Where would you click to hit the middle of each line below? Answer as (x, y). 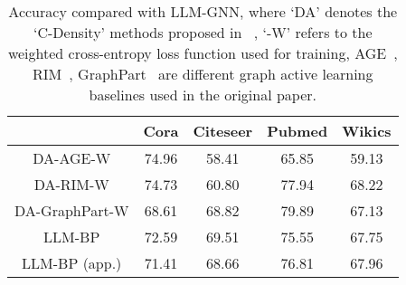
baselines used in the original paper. (203, 95)
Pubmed (297, 131)
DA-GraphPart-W (72, 210)
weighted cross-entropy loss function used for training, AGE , (203, 53)
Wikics (367, 131)
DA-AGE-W (72, 158)
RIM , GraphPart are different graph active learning (203, 74)
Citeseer (223, 131)
